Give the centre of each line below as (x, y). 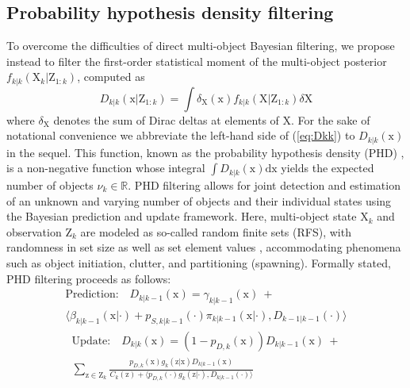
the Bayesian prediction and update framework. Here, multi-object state (182, 216)
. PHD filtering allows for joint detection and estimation (264, 184)
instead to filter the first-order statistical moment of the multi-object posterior (197, 61)
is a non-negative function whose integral (106, 168)
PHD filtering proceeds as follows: (89, 278)
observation (34, 231)
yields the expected (328, 168)
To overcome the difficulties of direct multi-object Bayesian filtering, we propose (201, 46)
